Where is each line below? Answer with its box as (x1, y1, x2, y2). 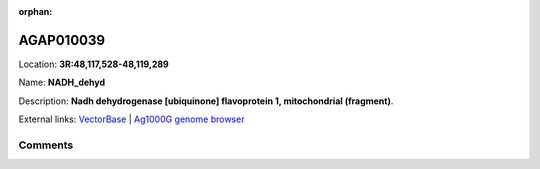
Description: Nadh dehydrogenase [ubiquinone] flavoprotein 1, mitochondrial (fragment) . (18, 95, 394, 107)
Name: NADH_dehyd (18, 76, 106, 89)
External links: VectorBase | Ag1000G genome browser (18, 113, 245, 125)
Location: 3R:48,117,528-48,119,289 (18, 58, 169, 70)
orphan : (18, 6, 53, 17)
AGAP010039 (18, 31, 105, 49)
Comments (18, 138, 74, 152)
